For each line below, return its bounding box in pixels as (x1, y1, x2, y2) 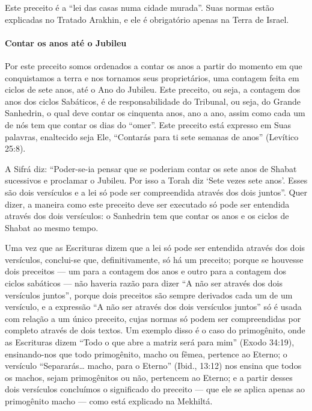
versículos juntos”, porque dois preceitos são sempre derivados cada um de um (5, 288, 293, 301)
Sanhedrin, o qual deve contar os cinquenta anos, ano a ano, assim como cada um (5, 107, 305, 119)
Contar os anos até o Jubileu (5, 36, 127, 49)
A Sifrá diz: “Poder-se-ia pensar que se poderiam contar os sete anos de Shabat (5, 162, 297, 175)
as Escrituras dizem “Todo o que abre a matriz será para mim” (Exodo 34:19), (5, 336, 295, 348)
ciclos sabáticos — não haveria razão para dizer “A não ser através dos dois (5, 277, 283, 289)
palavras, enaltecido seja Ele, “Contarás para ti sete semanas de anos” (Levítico (5, 130, 299, 143)
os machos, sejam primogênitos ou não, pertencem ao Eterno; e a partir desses (5, 371, 293, 383)
